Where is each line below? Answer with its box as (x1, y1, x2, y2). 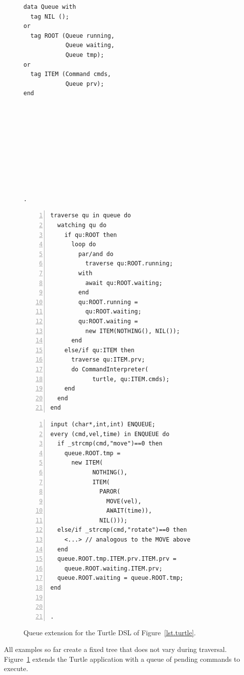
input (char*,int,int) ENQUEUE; (50, 420, 155, 428)
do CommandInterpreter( (71, 365, 149, 373)
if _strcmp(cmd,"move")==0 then (57, 440, 163, 447)
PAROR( (99, 488, 121, 495)
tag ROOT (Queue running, (30, 32, 115, 39)
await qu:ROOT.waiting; (85, 279, 163, 286)
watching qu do (57, 222, 107, 229)
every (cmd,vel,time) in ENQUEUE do (50, 430, 170, 438)
